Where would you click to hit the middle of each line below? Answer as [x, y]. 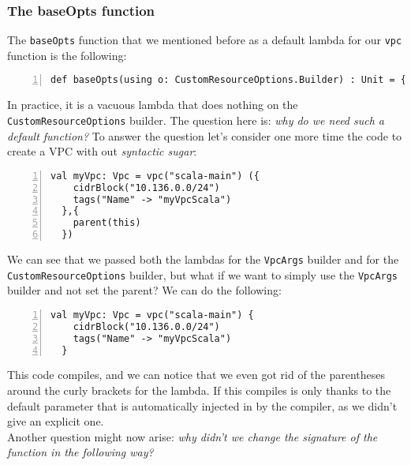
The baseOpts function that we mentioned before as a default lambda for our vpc [205, 40]
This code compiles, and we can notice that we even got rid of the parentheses [196, 375]
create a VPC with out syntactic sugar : [102, 151]
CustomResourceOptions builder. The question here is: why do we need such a [196, 120]
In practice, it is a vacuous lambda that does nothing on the [153, 105]
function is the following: [67, 55]
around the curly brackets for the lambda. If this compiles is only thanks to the [199, 390]
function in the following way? [80, 452]
